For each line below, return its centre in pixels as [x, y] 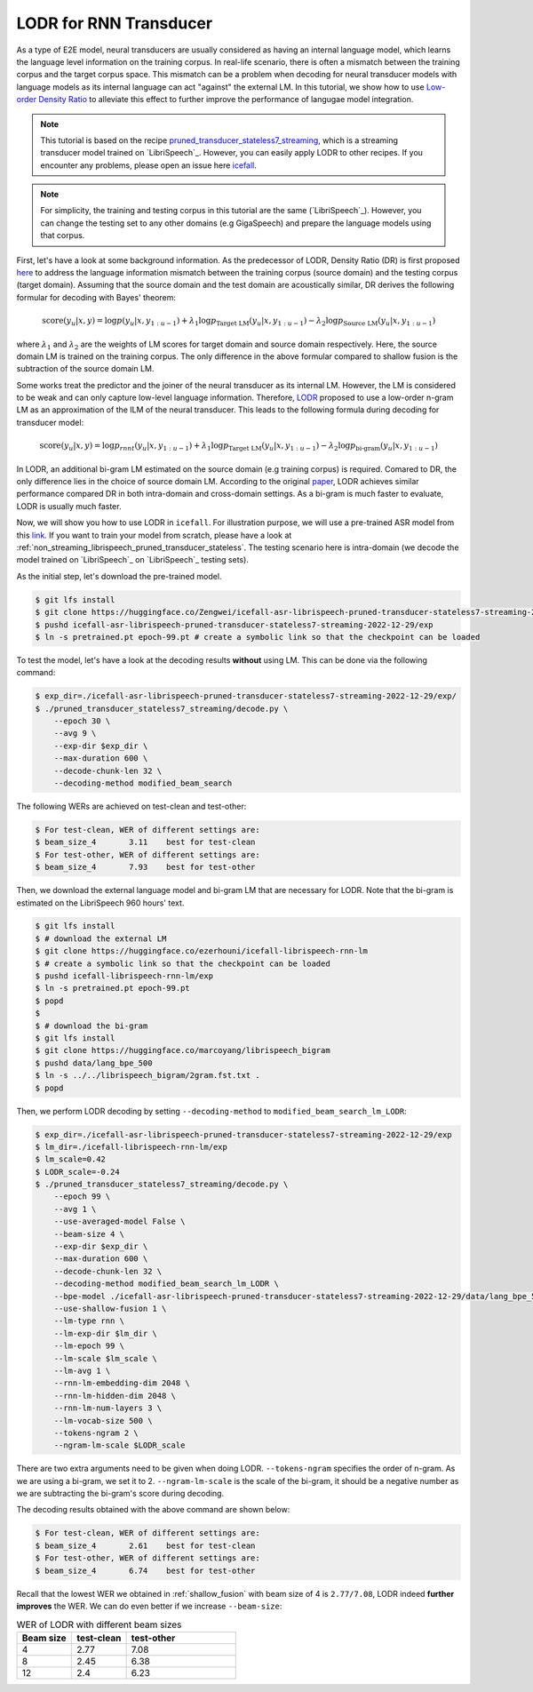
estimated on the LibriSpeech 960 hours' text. [100, 903]
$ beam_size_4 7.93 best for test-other [145, 867]
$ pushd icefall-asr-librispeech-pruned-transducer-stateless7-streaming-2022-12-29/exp [235, 625]
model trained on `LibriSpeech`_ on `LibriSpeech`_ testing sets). [132, 560]
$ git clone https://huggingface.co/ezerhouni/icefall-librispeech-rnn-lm [202, 951]
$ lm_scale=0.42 [71, 1159]
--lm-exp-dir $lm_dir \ [105, 1333]
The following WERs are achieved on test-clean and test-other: [131, 806]
